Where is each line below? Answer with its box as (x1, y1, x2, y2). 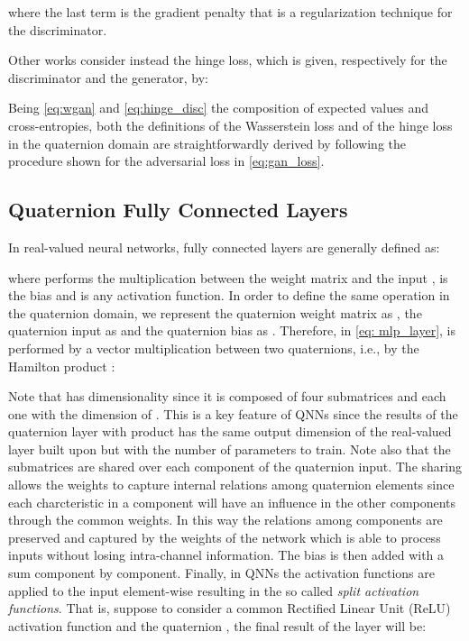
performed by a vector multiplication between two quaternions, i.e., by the (8, 338, 419, 357)
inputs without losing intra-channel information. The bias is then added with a (8, 545, 445, 564)
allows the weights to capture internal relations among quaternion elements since (8, 475, 455, 494)
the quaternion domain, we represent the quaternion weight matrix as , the (8, 303, 422, 322)
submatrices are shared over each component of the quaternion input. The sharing (8, 457, 462, 476)
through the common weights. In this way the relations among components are (8, 510, 443, 529)
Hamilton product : (8, 356, 115, 375)
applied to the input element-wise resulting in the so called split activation (8, 581, 419, 600)
